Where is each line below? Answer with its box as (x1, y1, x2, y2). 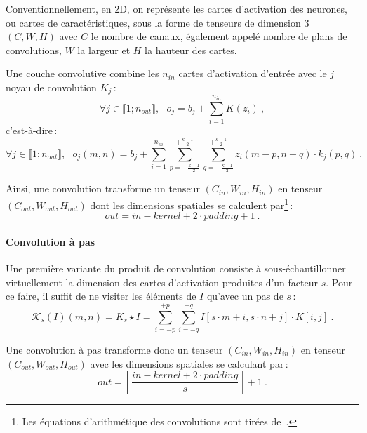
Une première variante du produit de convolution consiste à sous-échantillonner (6, 261, 346, 276)
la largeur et (77, 42, 131, 57)
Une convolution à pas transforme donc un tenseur (6, 342, 223, 357)
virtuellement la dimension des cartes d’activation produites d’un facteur (6, 274, 318, 289)
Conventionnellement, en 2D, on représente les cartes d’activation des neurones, (6, 1, 347, 15)
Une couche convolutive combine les (6, 66, 159, 81)
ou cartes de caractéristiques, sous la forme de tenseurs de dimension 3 (6, 15, 309, 29)
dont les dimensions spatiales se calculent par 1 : (90, 195, 293, 212)
